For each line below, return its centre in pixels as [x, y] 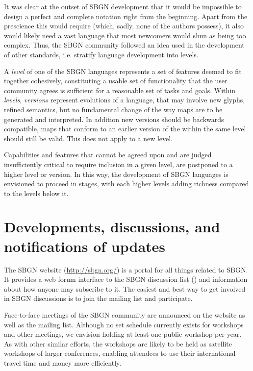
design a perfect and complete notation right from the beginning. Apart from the [126, 16]
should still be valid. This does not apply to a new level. [89, 138]
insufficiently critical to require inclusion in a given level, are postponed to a [118, 164]
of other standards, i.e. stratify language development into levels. [101, 54]
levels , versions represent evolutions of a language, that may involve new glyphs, [125, 100]
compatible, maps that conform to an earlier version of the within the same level [125, 129]
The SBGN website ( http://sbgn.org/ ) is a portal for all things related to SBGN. [126, 269]
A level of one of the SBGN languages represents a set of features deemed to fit [123, 71]
